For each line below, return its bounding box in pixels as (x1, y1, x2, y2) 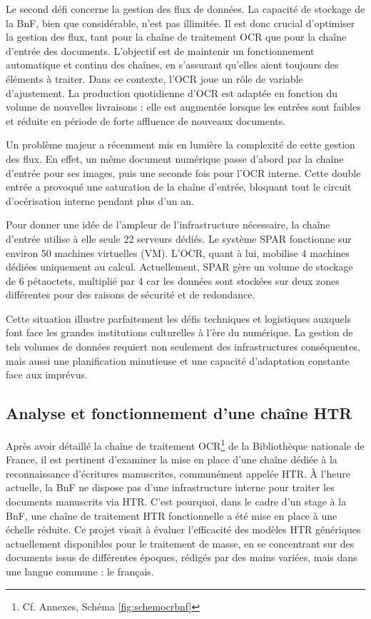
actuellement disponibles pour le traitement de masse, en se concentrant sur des (6, 535, 355, 550)
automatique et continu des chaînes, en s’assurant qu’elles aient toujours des (6, 57, 339, 72)
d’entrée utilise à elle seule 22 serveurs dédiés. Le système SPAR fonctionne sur (6, 231, 352, 246)
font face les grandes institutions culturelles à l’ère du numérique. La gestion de (6, 325, 353, 340)
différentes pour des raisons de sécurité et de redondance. (6, 287, 255, 302)
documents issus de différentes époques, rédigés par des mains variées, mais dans (6, 550, 357, 565)
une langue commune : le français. (6, 564, 154, 579)
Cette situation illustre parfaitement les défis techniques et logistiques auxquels (6, 311, 352, 326)
